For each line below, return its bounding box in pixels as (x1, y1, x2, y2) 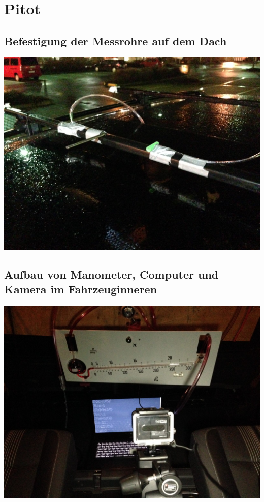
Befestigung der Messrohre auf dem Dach (4, 33, 227, 48)
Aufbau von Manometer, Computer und (4, 266, 219, 282)
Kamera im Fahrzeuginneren (4, 281, 157, 297)
